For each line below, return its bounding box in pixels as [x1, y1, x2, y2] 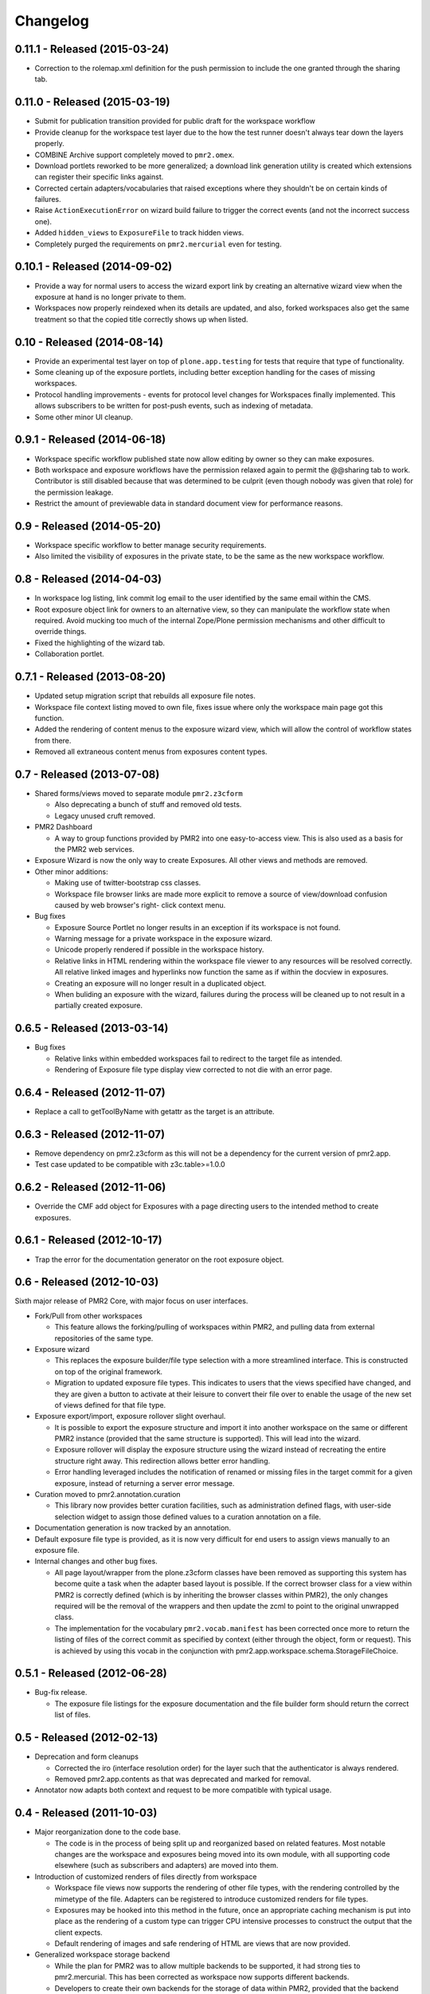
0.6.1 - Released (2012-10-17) [14, 1233, 162, 1247]
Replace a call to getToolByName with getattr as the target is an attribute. [34, 1107, 275, 1116]
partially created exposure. [54, 1001, 143, 1011]
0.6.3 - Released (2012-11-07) [14, 1127, 166, 1141]
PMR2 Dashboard [34, 822, 93, 832]
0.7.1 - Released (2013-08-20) [14, 670, 166, 684]
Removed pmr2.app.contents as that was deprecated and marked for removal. [54, 1774, 311, 1783]
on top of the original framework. [54, 1366, 163, 1376]
